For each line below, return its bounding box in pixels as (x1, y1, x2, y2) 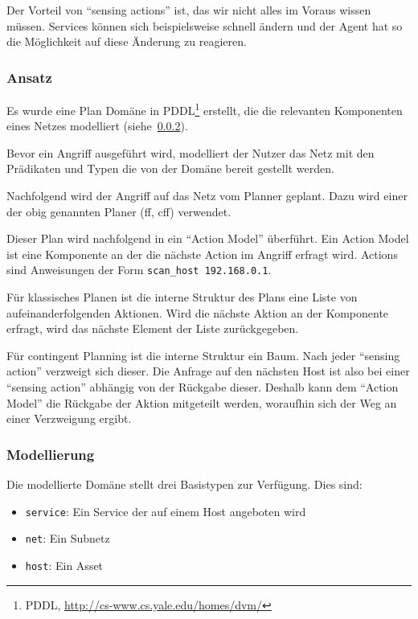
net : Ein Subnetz (25, 530, 110, 547)
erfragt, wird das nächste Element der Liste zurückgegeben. (6, 320, 299, 337)
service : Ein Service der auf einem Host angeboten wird (25, 502, 306, 519)
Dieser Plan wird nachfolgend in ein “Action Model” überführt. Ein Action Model (6, 230, 409, 247)
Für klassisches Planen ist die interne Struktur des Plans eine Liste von (6, 289, 358, 305)
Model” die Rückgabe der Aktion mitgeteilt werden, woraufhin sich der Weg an (6, 394, 397, 411)
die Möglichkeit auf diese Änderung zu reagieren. (6, 33, 247, 50)
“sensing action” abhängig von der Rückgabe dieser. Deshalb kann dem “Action (6, 379, 399, 396)
